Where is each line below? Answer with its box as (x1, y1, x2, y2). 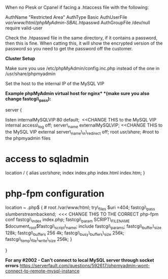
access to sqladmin (5, 153, 89, 165)
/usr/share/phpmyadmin (5, 71, 56, 77)
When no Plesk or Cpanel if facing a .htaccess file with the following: (5, 5, 149, 10)
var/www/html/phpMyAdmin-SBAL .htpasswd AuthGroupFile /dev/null (5, 20, 151, 25)
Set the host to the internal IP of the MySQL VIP (5, 81, 105, 86)
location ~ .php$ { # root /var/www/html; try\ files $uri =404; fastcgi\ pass (5, 204, 155, 212)
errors (5, 263, 19, 269)
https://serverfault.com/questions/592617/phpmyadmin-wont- (19, 263, 150, 269)
